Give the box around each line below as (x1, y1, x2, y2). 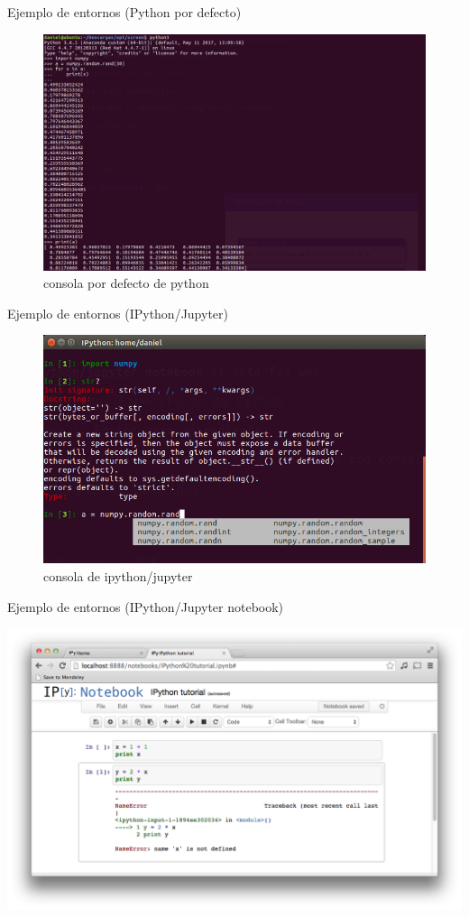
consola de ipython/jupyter (43, 567, 193, 586)
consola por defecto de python (43, 273, 209, 292)
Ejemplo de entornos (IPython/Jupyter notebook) (7, 597, 284, 616)
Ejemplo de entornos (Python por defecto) (7, 3, 242, 21)
